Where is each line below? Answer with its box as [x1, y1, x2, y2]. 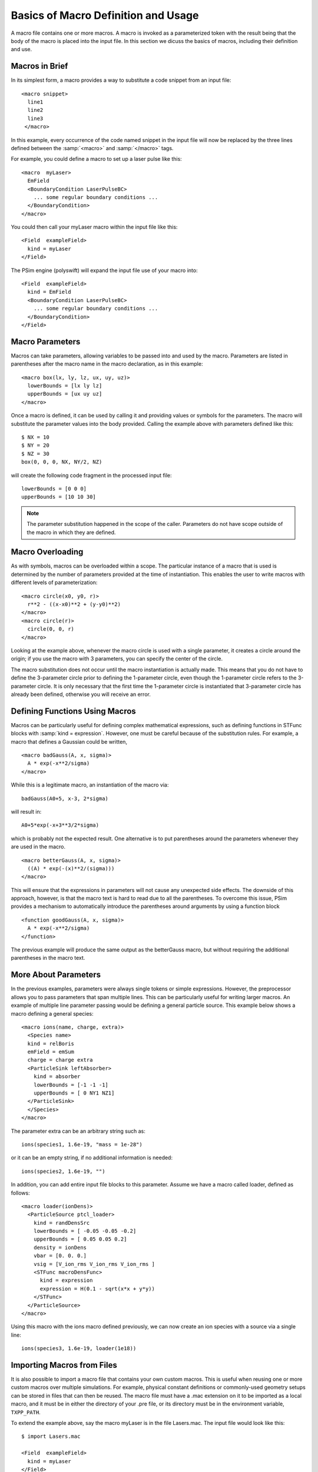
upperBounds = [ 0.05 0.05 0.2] [33, 1236, 127, 1242]
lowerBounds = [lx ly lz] [27, 383, 102, 389]
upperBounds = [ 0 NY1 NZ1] [33, 1090, 115, 1096]
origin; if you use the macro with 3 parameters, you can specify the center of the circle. [11, 655, 223, 662]
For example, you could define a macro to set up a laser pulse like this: [11, 155, 182, 163]
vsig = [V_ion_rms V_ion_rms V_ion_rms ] [33, 1261, 155, 1267]
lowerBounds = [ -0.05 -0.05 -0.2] [33, 1228, 137, 1235]
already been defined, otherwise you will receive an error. [11, 691, 151, 698]
